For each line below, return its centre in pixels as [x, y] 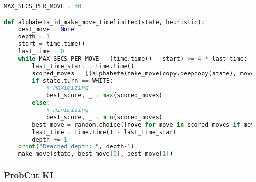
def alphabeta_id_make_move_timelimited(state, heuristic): [105, 22]
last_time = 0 [41, 52]
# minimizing [67, 110]
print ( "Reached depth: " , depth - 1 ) [76, 147]
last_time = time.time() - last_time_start [104, 132]
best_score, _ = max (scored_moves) [104, 95]
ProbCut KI [29, 175]
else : [41, 103]
